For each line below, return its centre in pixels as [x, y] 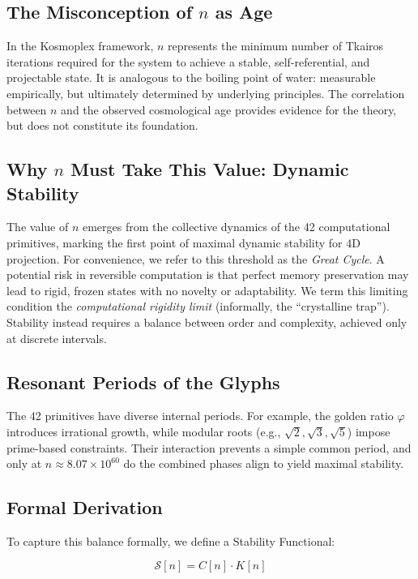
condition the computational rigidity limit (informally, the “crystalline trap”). [198, 306]
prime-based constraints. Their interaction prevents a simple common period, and [209, 447]
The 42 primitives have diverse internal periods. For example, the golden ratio [200, 416]
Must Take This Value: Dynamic [210, 169]
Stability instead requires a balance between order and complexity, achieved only [207, 322]
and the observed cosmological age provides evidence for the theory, [229, 109]
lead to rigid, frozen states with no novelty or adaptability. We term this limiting [207, 290]
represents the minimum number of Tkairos [276, 46]
